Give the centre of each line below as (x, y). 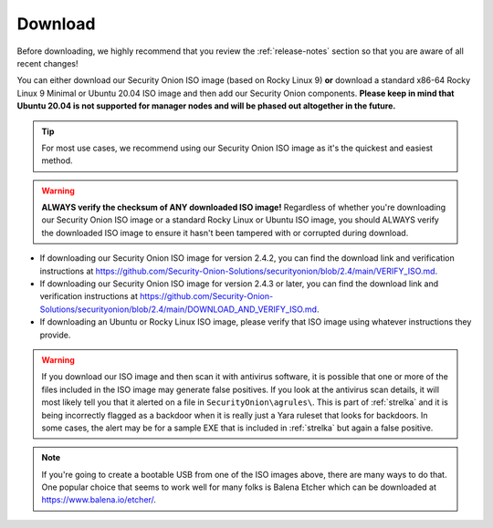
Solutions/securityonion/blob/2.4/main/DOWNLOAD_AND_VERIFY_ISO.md (178, 309)
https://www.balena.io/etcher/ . (99, 500)
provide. (55, 335)
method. (57, 160)
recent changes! (47, 63)
